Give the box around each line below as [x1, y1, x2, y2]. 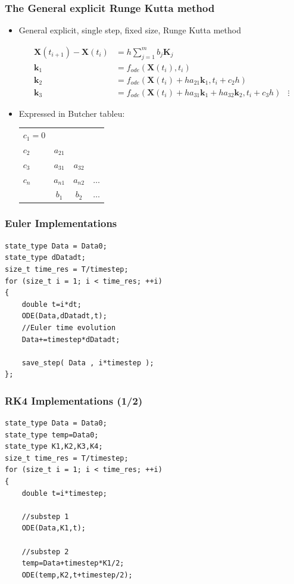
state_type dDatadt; [5, 253, 86, 262]
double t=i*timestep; [21, 489, 107, 498]
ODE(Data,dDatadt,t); [21, 312, 107, 321]
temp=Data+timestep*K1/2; [21, 559, 124, 568]
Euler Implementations [5, 216, 117, 231]
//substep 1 [21, 512, 69, 521]
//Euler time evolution [21, 323, 116, 332]
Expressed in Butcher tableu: [18, 107, 125, 119]
